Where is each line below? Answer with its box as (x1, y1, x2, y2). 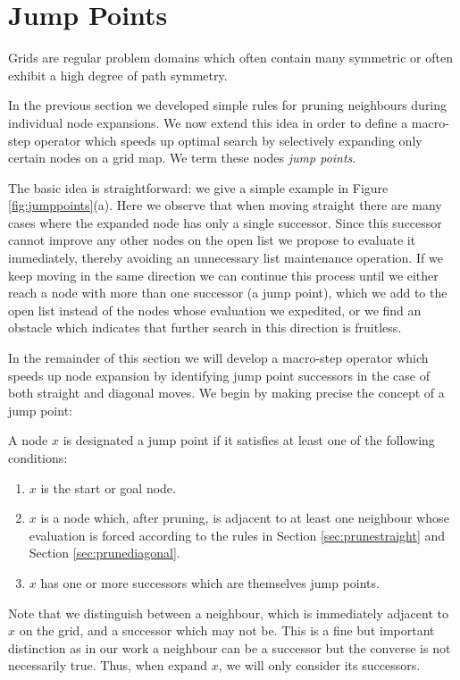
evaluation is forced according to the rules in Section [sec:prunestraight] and (29, 525, 446, 544)
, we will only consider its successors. (218, 656, 421, 675)
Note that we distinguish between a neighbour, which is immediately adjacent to (8, 603, 448, 622)
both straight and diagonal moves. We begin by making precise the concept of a (8, 383, 445, 402)
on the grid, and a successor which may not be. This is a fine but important (19, 621, 435, 640)
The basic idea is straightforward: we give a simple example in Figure (8, 178, 389, 197)
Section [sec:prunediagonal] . (29, 543, 180, 562)
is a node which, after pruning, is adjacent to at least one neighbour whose (40, 508, 449, 527)
